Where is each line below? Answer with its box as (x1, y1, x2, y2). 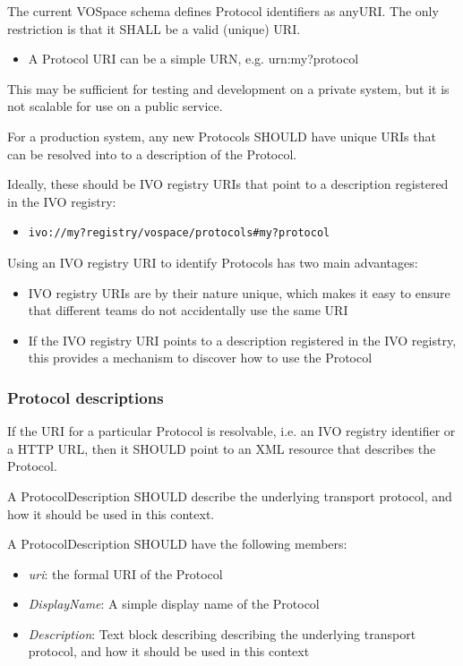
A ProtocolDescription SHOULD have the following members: (7, 534, 347, 553)
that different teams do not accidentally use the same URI (28, 301, 348, 320)
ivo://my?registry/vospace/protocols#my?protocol (28, 226, 330, 240)
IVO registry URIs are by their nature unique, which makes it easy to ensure (28, 283, 450, 302)
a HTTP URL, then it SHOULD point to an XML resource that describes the (7, 439, 436, 457)
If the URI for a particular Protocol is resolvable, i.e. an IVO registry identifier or (7, 422, 456, 440)
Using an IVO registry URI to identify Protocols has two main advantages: (7, 252, 418, 271)
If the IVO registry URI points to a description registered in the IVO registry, (28, 330, 457, 349)
